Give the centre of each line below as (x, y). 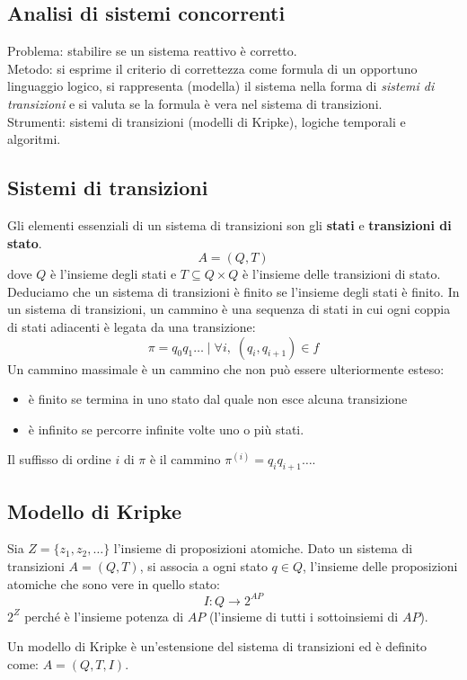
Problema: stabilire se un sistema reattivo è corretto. (152, 51)
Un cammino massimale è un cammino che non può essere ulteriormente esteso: (226, 368)
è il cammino (185, 459)
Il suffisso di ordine (59, 459)
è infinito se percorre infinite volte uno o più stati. (166, 429)
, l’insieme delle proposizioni (380, 565)
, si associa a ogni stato (203, 565)
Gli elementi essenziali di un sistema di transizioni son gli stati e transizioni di (229, 224)
